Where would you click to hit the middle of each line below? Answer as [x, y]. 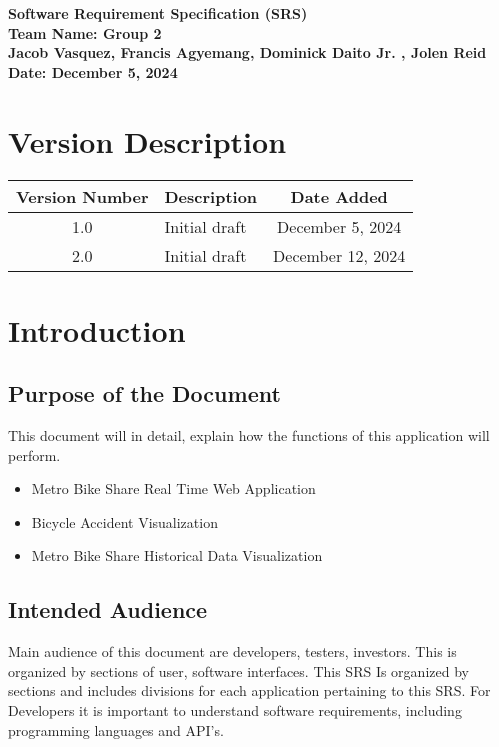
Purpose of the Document [144, 393]
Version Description [147, 140]
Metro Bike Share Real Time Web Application [173, 488]
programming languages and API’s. [116, 729]
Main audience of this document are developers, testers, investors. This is [232, 651]
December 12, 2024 [339, 255]
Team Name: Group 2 [85, 32]
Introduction [97, 329]
